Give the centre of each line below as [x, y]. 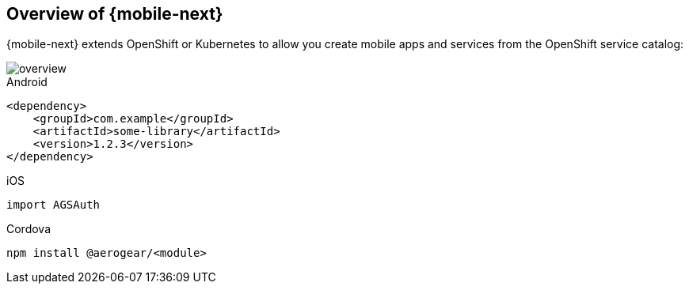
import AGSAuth [53, 205]
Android [27, 82]
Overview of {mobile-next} [115, 14]
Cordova [29, 229]
